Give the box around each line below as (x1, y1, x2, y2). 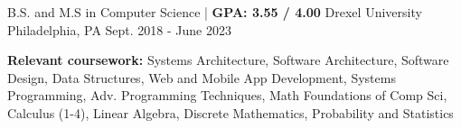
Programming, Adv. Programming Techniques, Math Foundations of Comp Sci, (7, 86, 447, 105)
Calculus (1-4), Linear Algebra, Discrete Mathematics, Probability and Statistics (7, 103, 454, 122)
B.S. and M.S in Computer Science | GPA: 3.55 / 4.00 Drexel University (7, 3, 422, 21)
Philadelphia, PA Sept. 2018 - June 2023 (7, 20, 231, 39)
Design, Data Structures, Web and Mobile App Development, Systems (7, 68, 396, 87)
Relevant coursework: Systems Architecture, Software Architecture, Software (7, 51, 449, 69)
